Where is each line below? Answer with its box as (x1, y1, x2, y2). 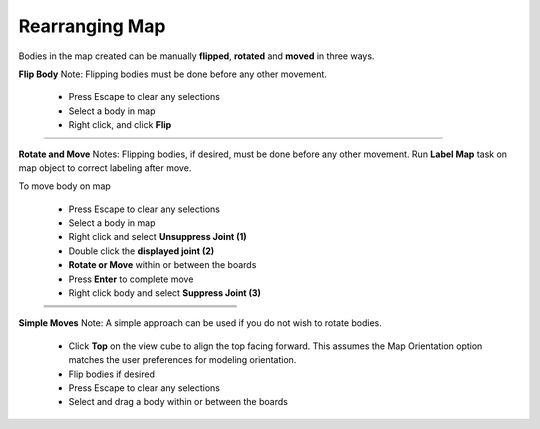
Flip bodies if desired (68, 368, 155, 380)
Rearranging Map (18, 15, 166, 37)
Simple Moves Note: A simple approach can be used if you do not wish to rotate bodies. (18, 317, 382, 329)
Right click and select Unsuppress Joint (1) (68, 231, 247, 243)
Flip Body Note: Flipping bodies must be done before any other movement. (18, 68, 327, 80)
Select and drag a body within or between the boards (68, 396, 289, 408)
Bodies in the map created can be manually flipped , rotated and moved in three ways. (18, 50, 375, 62)
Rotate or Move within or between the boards (68, 259, 257, 271)
